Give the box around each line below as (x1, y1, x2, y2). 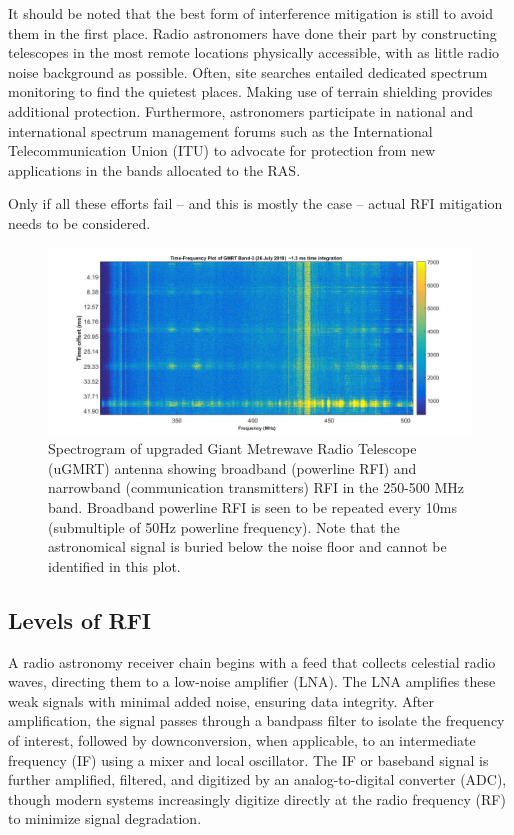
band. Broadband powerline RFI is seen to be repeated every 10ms (48, 497, 457, 518)
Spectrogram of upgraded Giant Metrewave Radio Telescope (48, 438, 417, 459)
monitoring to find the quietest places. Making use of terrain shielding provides (8, 81, 493, 102)
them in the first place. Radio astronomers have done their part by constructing (8, 22, 497, 43)
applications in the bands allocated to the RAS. (8, 159, 301, 180)
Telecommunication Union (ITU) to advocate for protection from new (8, 140, 436, 161)
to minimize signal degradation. (8, 808, 202, 829)
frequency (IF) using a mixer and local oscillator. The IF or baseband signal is (8, 749, 489, 770)
